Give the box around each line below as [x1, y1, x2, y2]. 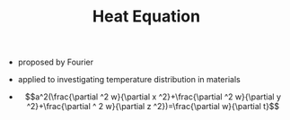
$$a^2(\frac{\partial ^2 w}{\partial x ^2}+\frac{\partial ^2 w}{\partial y [24, 91, 281, 102]
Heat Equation [92, 6, 200, 27]
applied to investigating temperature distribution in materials [17, 74, 241, 85]
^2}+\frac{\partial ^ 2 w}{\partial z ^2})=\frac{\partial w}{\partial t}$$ [26, 101, 280, 112]
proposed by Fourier [17, 56, 94, 68]
